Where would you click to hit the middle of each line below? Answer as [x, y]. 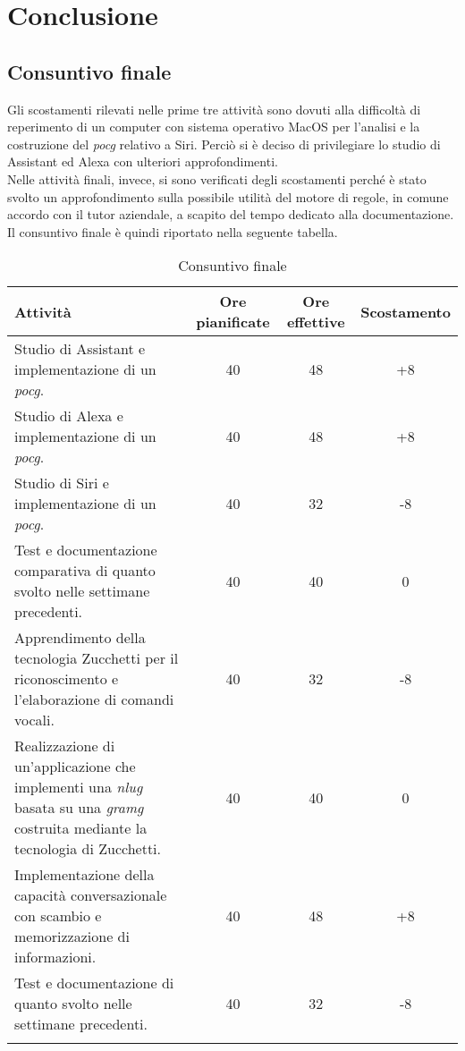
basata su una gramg [79, 808]
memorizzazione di [72, 937]
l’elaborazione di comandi [94, 699]
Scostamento [406, 311]
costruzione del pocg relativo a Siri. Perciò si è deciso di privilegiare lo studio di [224, 144]
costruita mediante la [81, 828]
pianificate [233, 322]
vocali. [34, 720]
